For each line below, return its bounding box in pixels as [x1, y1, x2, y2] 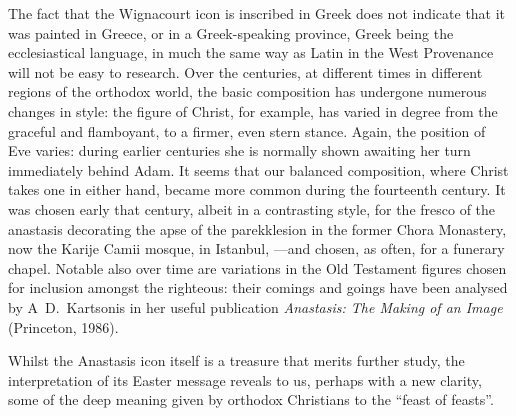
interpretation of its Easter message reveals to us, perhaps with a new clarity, [8, 369, 482, 390]
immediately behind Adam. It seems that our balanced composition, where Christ [8, 159, 509, 180]
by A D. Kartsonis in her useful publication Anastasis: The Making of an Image [8, 296, 503, 317]
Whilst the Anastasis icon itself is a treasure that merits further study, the [8, 350, 465, 371]
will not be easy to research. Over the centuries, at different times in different [8, 61, 483, 82]
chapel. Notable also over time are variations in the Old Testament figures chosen [8, 257, 507, 278]
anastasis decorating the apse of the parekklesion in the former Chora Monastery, [8, 218, 507, 239]
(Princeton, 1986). [8, 316, 119, 337]
